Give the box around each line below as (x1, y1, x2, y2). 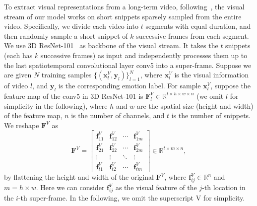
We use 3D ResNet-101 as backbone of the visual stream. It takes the (4, 40, 218, 51)
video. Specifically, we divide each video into (4, 21, 139, 31)
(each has (4, 50, 33, 60)
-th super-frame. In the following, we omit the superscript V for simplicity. (18, 192, 245, 203)
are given (4, 69, 32, 80)
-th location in (202, 182, 246, 193)
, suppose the (210, 80, 251, 91)
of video (4, 80, 28, 91)
